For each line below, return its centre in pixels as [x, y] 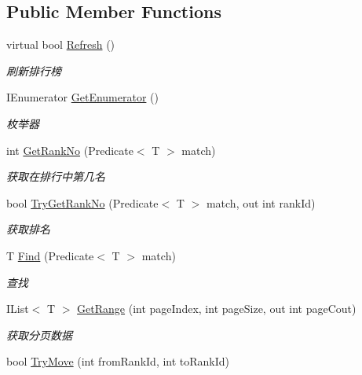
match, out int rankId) [261, 202]
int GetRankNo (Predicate [70, 150]
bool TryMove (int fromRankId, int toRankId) [118, 361]
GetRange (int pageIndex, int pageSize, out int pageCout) [217, 309]
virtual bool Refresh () [61, 44]
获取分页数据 [39, 335]
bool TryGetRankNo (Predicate [82, 202]
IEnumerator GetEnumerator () [82, 97]
